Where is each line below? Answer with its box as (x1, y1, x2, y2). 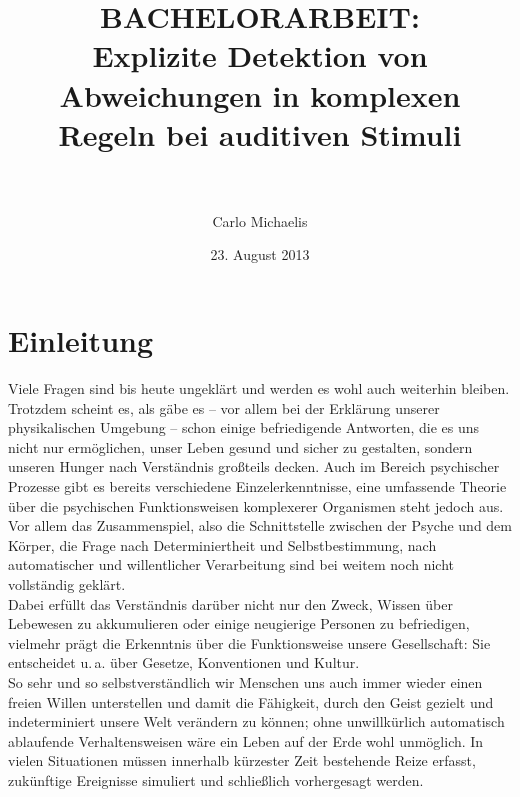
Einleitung (8, 320, 154, 361)
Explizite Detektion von (92, 35, 428, 76)
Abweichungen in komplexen (59, 74, 461, 115)
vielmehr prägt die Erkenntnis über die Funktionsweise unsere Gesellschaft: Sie (8, 632, 491, 653)
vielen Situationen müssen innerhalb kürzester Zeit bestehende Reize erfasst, (8, 750, 476, 771)
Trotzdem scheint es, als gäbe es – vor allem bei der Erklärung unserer (8, 397, 440, 418)
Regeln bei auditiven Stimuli (58, 113, 462, 154)
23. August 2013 (210, 244, 310, 265)
